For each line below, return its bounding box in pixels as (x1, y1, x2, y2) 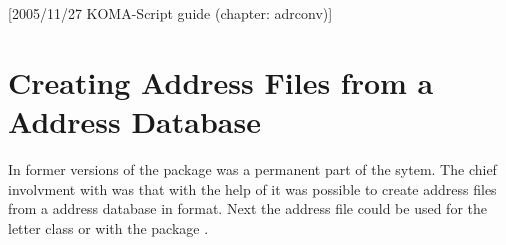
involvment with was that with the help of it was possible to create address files (8, 178, 497, 199)
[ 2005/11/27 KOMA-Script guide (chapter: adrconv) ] (8, 3, 333, 23)
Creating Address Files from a (8, 61, 434, 102)
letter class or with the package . (8, 217, 209, 238)
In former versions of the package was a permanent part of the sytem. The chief (8, 158, 497, 179)
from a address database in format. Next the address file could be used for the (8, 198, 487, 219)
